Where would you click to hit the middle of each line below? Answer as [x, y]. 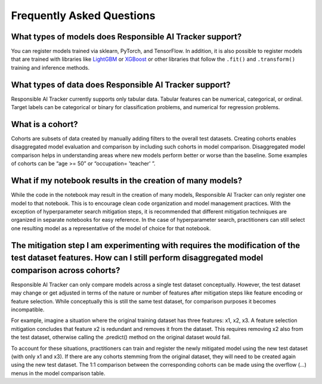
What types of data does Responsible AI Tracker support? [121, 84]
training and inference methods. [50, 67]
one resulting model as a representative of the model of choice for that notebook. [111, 228]
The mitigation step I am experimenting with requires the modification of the [156, 245]
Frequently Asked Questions [83, 16]
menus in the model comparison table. [58, 373]
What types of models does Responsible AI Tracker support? [126, 37]
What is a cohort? [44, 124]
